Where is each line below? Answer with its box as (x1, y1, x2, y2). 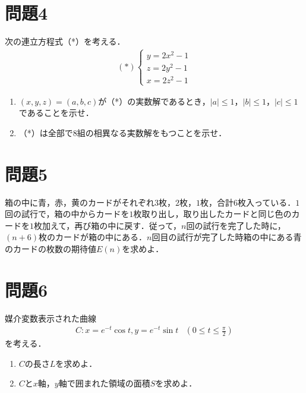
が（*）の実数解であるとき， (98, 95, 210, 107)
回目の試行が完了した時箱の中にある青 (152, 231, 302, 243)
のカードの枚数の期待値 (5, 242, 96, 254)
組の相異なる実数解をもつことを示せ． (77, 126, 227, 139)
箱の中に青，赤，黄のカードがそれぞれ (5, 196, 154, 208)
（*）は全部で (18, 126, 73, 139)
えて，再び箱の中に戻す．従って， (50, 219, 182, 231)
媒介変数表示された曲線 (5, 312, 96, 324)
